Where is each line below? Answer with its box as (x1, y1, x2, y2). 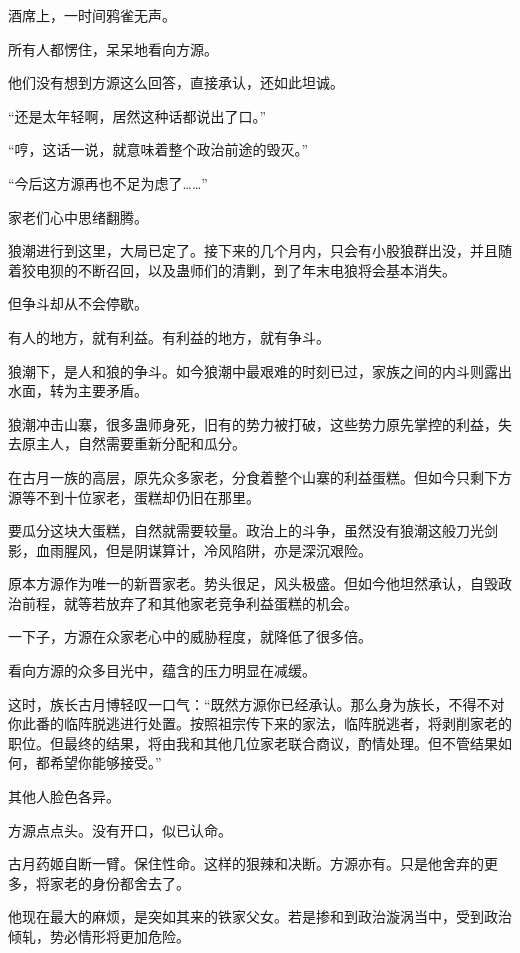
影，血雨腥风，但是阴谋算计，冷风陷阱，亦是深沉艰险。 (8, 539, 372, 560)
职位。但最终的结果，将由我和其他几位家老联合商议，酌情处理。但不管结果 (8, 732, 498, 753)
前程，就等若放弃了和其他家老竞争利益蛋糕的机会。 (21, 592, 358, 613)
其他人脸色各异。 (8, 786, 120, 807)
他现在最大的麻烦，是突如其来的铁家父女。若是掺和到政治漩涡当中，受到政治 (8, 906, 512, 927)
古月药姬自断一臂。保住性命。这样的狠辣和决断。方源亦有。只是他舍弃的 (8, 853, 484, 874)
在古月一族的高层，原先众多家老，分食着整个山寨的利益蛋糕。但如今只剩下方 (8, 466, 512, 487)
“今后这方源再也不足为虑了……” (8, 172, 208, 193)
